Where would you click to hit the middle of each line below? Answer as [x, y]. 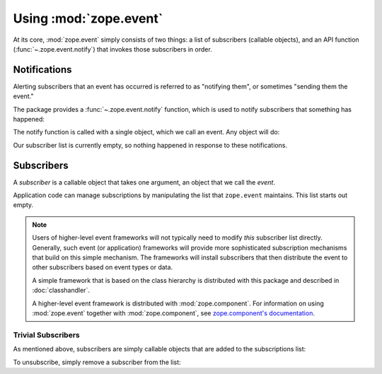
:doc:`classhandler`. [61, 291]
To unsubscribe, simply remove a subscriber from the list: [97, 362]
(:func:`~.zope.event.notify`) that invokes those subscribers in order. [112, 49]
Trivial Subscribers [47, 334]
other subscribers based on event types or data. [103, 267]
